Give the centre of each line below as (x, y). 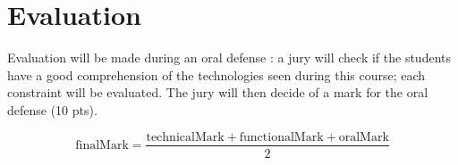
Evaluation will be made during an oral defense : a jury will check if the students (229, 58)
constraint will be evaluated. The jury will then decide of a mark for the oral (218, 92)
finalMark (102, 145)
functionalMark (281, 137)
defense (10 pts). (52, 109)
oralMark (364, 137)
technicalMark (185, 137)
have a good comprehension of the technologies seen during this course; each (216, 74)
